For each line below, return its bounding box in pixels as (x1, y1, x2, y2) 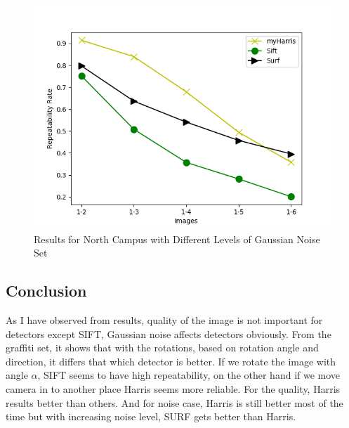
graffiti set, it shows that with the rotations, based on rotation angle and (6, 340, 319, 355)
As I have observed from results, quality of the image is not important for (6, 312, 323, 327)
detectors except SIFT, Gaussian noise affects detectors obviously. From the (6, 326, 331, 341)
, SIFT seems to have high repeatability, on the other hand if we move (37, 368, 341, 382)
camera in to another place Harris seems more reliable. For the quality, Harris (6, 381, 341, 396)
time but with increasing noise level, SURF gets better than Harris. (6, 409, 296, 424)
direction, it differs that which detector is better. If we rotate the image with (6, 354, 336, 368)
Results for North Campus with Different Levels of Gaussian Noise (34, 231, 320, 246)
